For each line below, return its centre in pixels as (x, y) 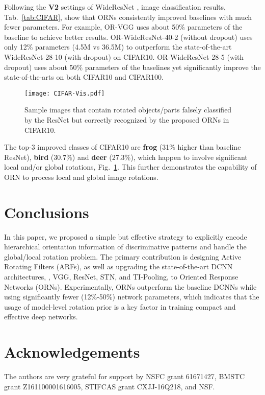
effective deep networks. (41, 317)
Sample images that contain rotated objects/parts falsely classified (128, 110)
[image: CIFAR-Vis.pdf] (65, 93)
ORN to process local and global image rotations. (81, 177)
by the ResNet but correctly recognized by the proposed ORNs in (127, 120)
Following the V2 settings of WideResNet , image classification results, (115, 7)
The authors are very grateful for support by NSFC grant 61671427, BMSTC (125, 376)
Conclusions (47, 212)
